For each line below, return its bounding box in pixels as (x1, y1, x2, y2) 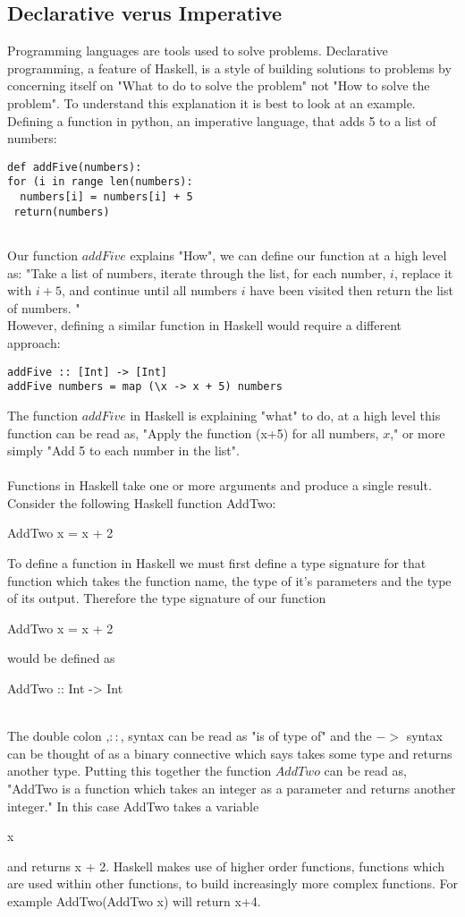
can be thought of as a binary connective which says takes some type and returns (7, 743, 452, 762)
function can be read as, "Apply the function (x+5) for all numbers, (7, 423, 379, 442)
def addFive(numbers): (7, 160, 142, 174)
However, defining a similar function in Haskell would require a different (7, 316, 402, 335)
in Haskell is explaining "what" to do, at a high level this (130, 405, 441, 424)
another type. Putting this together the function (7, 761, 272, 780)
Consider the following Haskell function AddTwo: (7, 493, 276, 512)
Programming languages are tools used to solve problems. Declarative (7, 41, 388, 60)
